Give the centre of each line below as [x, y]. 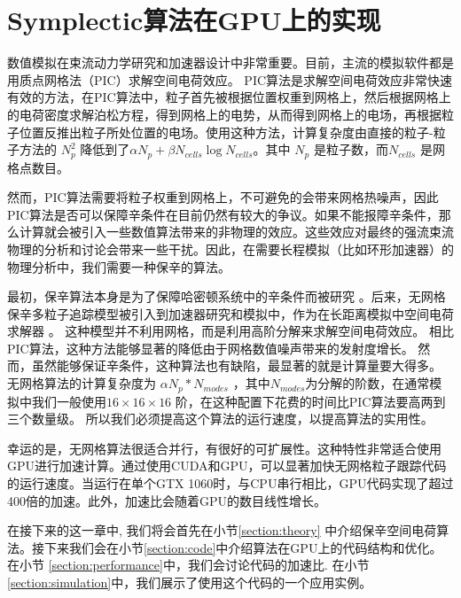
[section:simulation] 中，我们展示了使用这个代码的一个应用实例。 [190, 582]
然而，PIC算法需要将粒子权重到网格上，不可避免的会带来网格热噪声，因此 [223, 197]
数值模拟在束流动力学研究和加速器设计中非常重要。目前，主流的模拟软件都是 [230, 62]
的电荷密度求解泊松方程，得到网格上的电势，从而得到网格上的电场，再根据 [224, 114]
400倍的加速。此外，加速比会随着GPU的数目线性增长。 [167, 500]
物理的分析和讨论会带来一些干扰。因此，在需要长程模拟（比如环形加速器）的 [230, 249]
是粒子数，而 [351, 149]
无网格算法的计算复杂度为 [82, 383]
